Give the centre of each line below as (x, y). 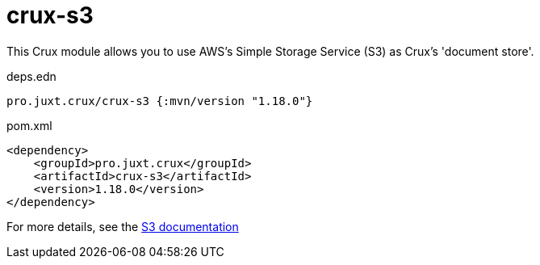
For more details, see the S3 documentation (123, 226)
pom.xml (29, 125)
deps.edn (31, 76)
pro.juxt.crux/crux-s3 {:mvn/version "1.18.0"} (160, 101)
